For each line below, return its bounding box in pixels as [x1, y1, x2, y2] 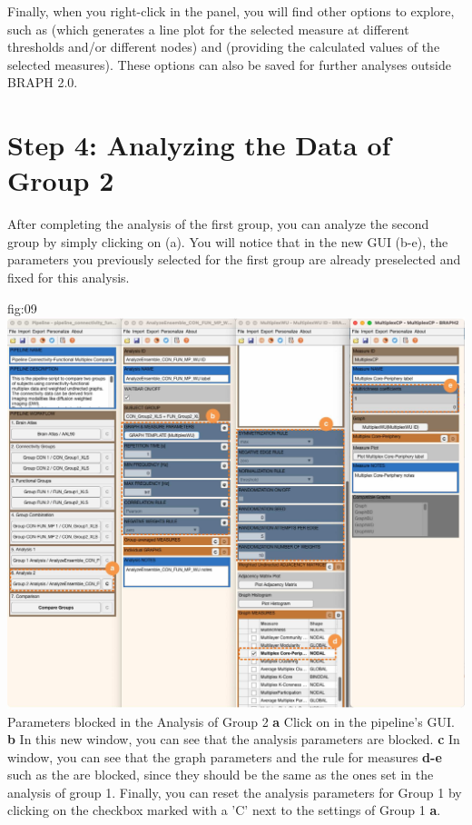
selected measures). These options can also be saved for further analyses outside [7, 55, 451, 74]
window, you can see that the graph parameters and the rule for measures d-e [7, 747, 442, 766]
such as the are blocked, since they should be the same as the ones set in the [7, 765, 434, 784]
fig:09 [7, 298, 37, 317]
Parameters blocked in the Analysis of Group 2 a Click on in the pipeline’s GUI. [7, 711, 455, 731]
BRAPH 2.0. [7, 73, 78, 92]
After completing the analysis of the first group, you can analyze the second [7, 214, 429, 234]
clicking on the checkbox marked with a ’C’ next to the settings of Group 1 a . [7, 800, 441, 820]
